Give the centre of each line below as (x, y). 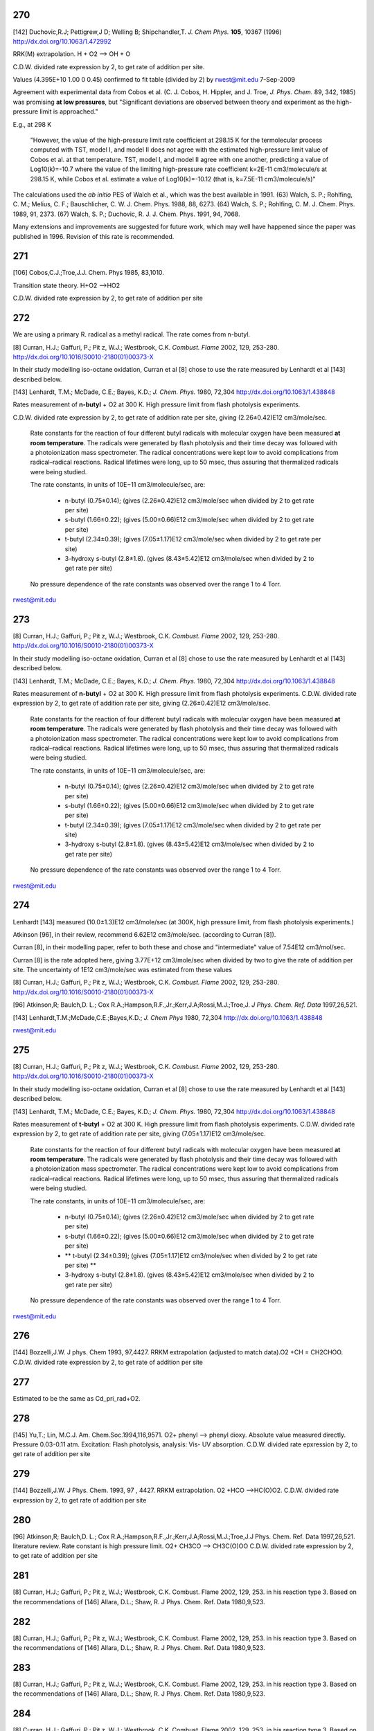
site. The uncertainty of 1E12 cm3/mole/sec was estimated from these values (122, 970)
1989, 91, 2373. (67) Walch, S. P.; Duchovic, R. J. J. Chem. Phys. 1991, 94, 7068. (126, 214)
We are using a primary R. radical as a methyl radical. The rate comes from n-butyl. (132, 334)
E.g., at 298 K (32, 124)
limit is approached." (69, 111)
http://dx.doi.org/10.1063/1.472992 (62, 41)
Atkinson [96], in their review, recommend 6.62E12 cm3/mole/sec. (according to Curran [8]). (144, 934)
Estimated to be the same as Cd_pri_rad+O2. (77, 1398)
